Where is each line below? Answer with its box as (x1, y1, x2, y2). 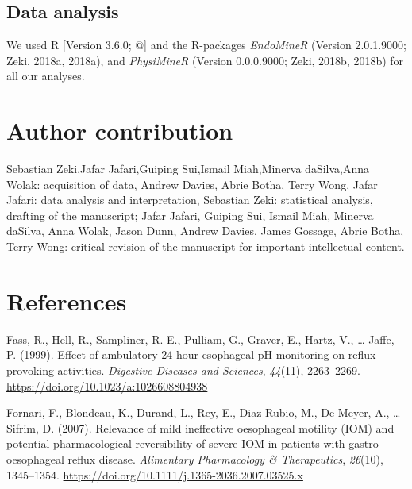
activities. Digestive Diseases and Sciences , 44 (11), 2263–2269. (57, 361, 360, 378)
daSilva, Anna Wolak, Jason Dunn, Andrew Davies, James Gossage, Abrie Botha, (6, 222, 404, 239)
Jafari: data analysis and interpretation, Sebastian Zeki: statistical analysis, (6, 191, 373, 208)
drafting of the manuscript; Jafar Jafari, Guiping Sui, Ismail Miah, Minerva (6, 206, 374, 223)
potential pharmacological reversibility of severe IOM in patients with (6, 435, 345, 452)
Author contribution (6, 114, 233, 147)
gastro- (348, 435, 383, 452)
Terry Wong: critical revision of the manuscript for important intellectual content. (6, 238, 405, 255)
